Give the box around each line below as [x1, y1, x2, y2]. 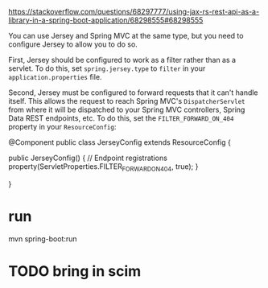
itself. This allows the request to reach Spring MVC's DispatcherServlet [8, 97, 245, 105]
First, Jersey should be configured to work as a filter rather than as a [8, 56, 236, 64]
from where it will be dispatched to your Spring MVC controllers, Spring [8, 105, 245, 114]
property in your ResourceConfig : [8, 122, 117, 131]
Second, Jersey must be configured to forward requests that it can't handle [8, 88, 259, 97]
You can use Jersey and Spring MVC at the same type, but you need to [8, 31, 244, 40]
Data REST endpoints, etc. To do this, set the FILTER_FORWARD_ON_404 [8, 113, 234, 123]
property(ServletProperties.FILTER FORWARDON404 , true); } [8, 162, 199, 173]
